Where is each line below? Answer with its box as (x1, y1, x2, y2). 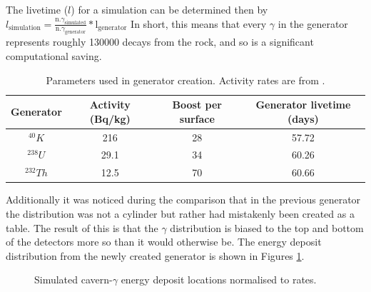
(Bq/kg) (89, 111, 131, 126)
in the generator (278, 16, 348, 31)
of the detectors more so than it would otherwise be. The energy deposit (6, 234, 322, 249)
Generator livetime (255, 97, 351, 112)
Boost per (172, 97, 222, 112)
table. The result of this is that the (6, 220, 158, 235)
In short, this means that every (131, 16, 267, 31)
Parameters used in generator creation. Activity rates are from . (46, 72, 325, 87)
